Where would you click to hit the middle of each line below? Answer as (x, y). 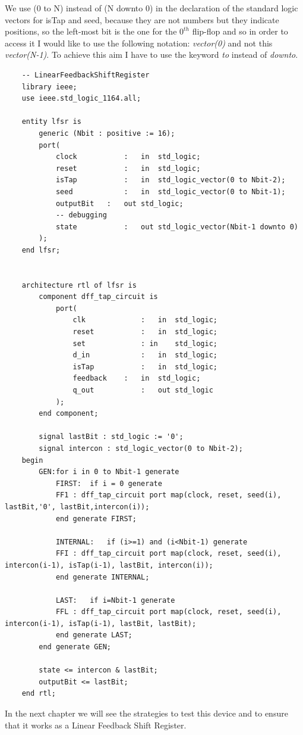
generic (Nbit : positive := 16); (107, 133)
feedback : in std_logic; (137, 379)
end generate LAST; (94, 635)
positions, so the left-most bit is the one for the (91, 31)
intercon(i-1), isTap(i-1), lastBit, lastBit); (101, 623)
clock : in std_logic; (128, 157)
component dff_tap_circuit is (98, 297)
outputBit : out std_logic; (119, 203)
